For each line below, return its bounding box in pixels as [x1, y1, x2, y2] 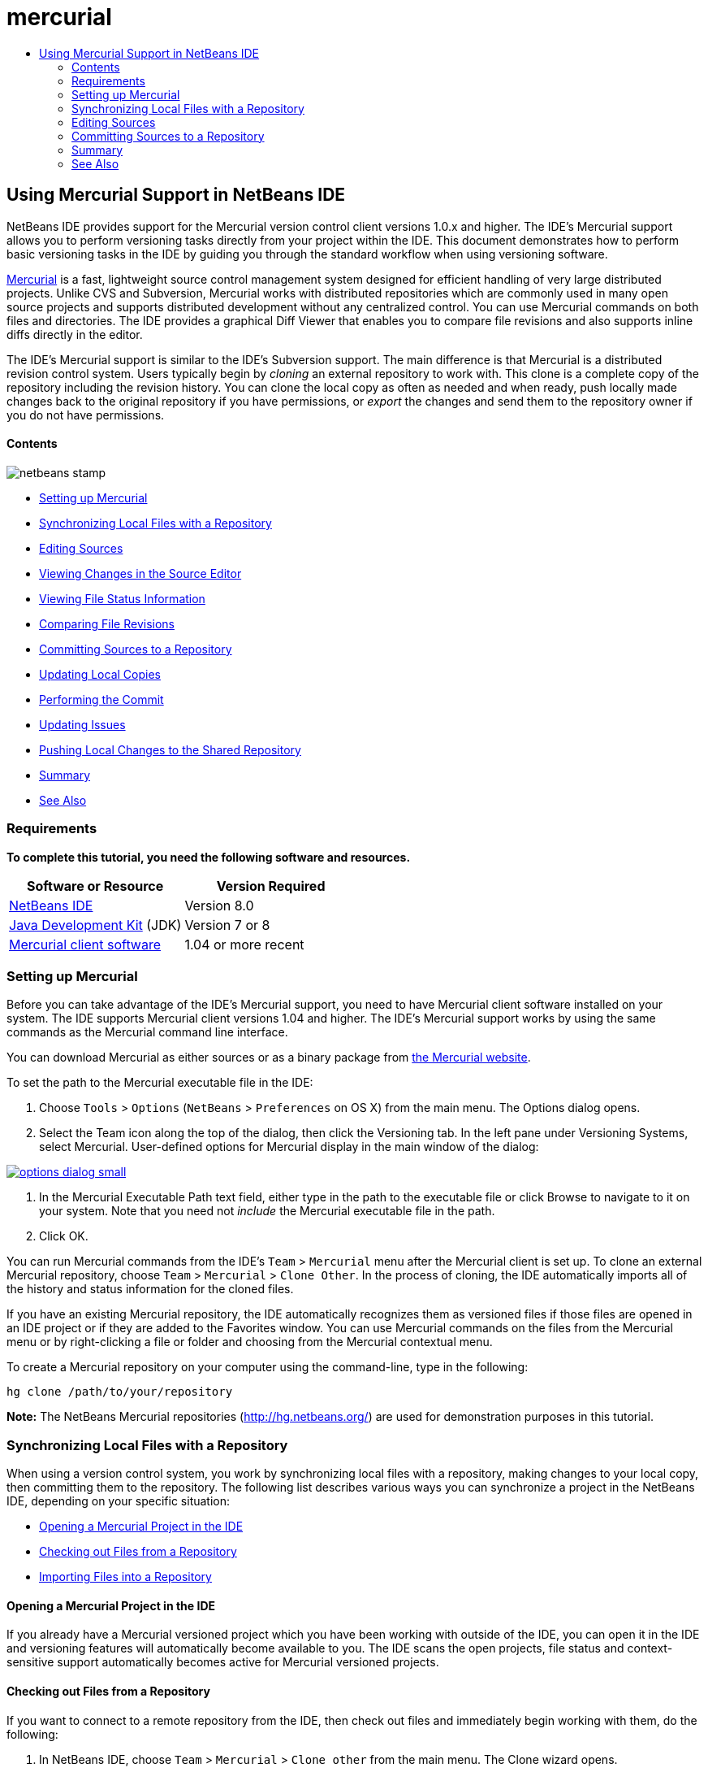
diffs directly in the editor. [6, 327, 143, 341]
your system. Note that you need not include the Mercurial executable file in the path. [39, 1204, 495, 1218]
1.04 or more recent [184, 936, 304, 953]
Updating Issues [39, 717, 126, 732]
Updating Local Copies [39, 667, 161, 681]
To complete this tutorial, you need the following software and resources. [6, 849, 411, 864]
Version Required [216, 877, 326, 894]
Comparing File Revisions [39, 616, 175, 631]
